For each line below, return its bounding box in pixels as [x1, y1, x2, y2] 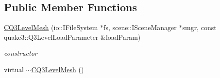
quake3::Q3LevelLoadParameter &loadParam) [4, 31, 141, 42]
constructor [4, 48, 37, 58]
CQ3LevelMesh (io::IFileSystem [4, 22, 98, 32]
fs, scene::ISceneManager [103, 22, 177, 32]
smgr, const [182, 22, 217, 32]
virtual [4, 64, 24, 74]
